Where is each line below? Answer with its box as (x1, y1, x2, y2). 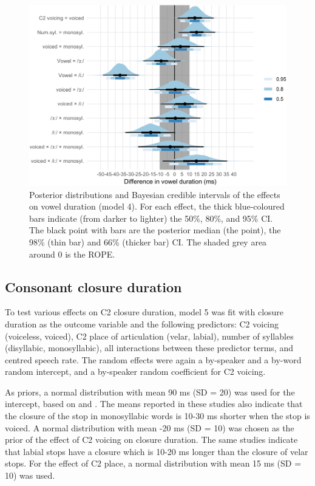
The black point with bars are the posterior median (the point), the (29, 224, 281, 236)
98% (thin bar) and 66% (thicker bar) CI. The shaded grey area (29, 235, 267, 248)
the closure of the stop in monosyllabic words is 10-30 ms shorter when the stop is (5, 409, 310, 422)
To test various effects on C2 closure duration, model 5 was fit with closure (5, 306, 284, 318)
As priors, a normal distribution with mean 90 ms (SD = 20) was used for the (5, 385, 295, 398)
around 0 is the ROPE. (29, 247, 115, 260)
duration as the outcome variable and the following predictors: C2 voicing (5, 317, 279, 330)
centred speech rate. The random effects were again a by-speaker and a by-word (5, 353, 302, 366)
